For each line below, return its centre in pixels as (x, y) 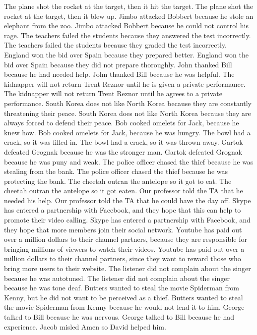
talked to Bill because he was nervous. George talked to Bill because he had (119, 317)
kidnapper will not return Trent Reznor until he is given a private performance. (125, 84)
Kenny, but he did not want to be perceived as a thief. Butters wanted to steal (124, 297)
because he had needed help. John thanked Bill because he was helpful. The (119, 74)
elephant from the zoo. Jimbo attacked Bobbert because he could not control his (126, 26)
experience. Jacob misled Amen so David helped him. (85, 326)
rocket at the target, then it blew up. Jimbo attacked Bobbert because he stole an (129, 16)
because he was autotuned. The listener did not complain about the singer (117, 278)
